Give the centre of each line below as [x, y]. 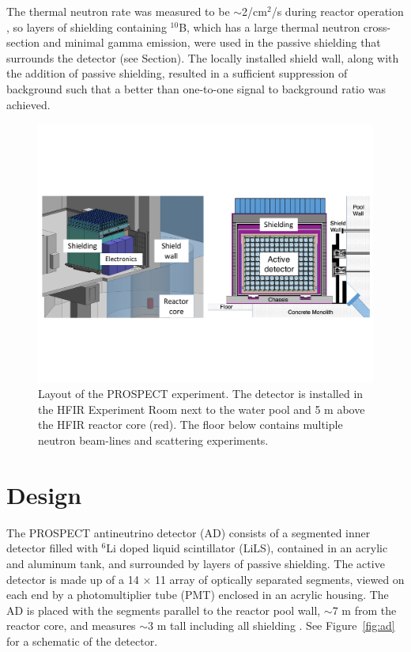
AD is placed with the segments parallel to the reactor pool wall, [164, 610]
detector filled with [52, 548]
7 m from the [364, 610]
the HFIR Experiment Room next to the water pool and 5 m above [202, 409]
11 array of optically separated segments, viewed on [279, 579]
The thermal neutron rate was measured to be [118, 11]
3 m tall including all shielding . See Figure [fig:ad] [271, 625]
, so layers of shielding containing [87, 27]
